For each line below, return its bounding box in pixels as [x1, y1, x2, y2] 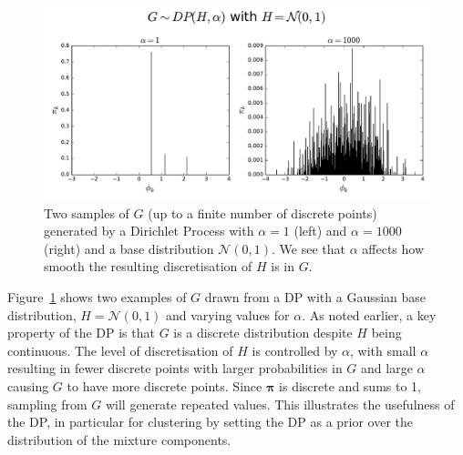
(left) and [293, 221, 347, 240]
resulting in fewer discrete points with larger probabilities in [7, 359, 343, 378]
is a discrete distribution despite [173, 323, 353, 342]
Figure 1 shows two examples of [7, 287, 187, 306]
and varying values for [166, 305, 290, 324]
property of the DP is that [7, 323, 155, 342]
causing [7, 376, 49, 395]
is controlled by [252, 340, 338, 359]
